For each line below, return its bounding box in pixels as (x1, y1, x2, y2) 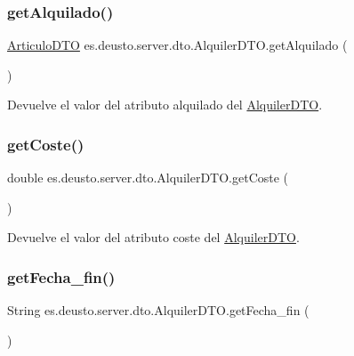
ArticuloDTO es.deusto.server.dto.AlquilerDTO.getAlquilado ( (7, 36, 348, 54)
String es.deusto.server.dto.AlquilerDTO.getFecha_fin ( (7, 301, 310, 320)
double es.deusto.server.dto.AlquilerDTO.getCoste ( (7, 168, 289, 187)
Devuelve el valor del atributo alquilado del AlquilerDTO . (7, 95, 323, 114)
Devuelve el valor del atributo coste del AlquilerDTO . (7, 228, 300, 247)
